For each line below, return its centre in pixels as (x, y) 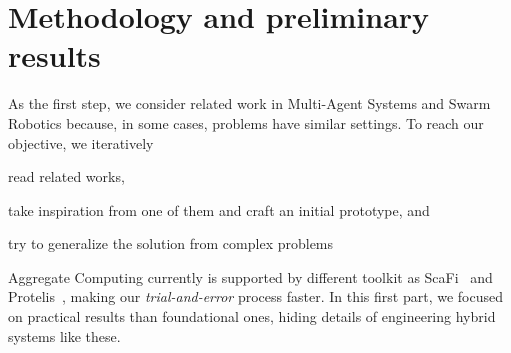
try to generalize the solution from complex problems (171, 243)
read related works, (66, 176)
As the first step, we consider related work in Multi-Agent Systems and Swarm (249, 103)
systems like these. (64, 335)
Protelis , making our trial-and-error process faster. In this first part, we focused (255, 296)
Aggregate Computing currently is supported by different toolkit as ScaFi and (250, 276)
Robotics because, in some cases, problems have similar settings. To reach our (246, 122)
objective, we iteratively (81, 142)
